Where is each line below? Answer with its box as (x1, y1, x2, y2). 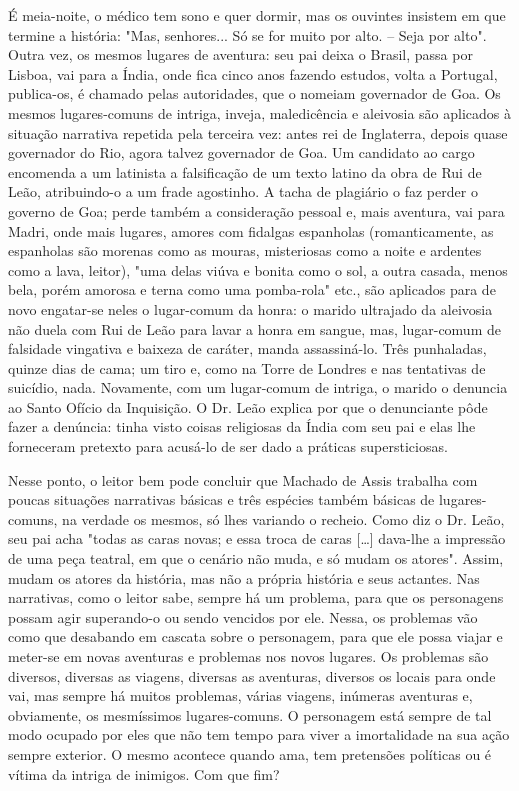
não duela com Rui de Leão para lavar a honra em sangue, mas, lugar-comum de (8, 318, 501, 339)
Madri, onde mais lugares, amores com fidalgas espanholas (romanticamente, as (8, 220, 494, 241)
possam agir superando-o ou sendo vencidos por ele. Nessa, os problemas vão (8, 606, 478, 627)
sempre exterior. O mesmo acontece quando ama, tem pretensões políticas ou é (8, 743, 492, 764)
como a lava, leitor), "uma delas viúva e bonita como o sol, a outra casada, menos (8, 259, 508, 280)
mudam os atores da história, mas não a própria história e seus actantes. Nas (8, 567, 480, 588)
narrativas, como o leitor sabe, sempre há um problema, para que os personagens (8, 587, 504, 608)
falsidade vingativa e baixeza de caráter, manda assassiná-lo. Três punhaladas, (8, 338, 487, 359)
